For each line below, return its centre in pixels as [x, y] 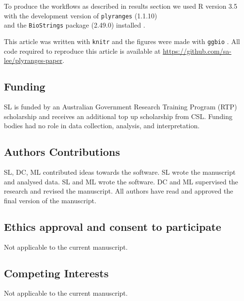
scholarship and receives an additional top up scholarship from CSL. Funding [118, 116]
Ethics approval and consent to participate [113, 226]
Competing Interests [56, 273]
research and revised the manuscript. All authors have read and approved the [119, 191]
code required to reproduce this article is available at [82, 51]
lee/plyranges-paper [33, 60]
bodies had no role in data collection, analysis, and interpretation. [102, 126]
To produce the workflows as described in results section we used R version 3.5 [121, 6]
